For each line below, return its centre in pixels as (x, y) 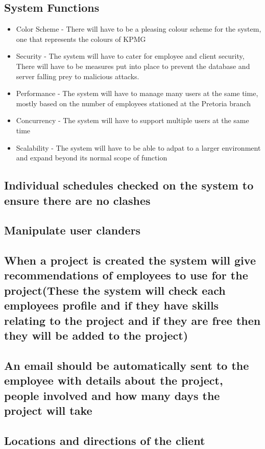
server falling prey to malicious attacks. (78, 76)
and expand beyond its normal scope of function (92, 158)
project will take (48, 410)
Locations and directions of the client (105, 440)
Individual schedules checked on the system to (129, 185)
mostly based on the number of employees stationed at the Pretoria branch (133, 103)
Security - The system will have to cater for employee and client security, (130, 56)
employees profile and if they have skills (112, 305)
